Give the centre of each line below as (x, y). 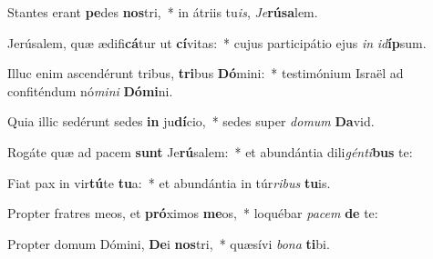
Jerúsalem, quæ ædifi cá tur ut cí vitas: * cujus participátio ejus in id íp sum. (217, 42)
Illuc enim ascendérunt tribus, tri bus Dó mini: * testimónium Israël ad (206, 73)
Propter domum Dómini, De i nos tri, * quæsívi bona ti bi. (169, 243)
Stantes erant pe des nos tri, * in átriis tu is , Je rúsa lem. (163, 12)
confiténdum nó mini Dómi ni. (90, 90)
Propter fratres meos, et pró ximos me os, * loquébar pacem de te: (193, 213)
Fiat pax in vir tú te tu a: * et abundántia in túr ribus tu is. (169, 182)
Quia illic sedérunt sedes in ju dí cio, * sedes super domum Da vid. (191, 121)
